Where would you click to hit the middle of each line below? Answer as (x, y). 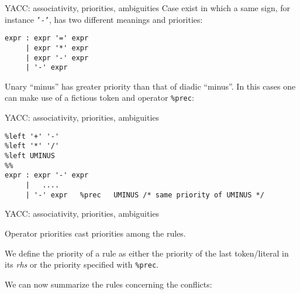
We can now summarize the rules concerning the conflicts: (108, 284)
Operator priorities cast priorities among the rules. (95, 233)
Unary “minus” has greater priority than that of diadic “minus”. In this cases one (150, 86)
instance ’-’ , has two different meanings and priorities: (104, 19)
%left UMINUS (30, 156)
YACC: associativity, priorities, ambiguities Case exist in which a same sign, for (147, 8)
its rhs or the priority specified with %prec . (82, 264)
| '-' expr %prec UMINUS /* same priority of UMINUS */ (145, 195)
